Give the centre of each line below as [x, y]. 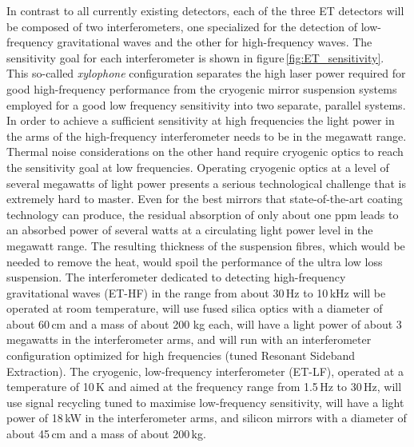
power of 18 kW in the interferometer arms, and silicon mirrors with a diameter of [207, 418]
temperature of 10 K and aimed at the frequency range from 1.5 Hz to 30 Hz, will [204, 387]
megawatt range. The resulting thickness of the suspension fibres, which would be [206, 245]
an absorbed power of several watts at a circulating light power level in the [190, 230]
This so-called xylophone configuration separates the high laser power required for [206, 73]
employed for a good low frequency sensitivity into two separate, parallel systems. [206, 104]
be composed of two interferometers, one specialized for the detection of [182, 26]
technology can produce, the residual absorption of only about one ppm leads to [203, 214]
